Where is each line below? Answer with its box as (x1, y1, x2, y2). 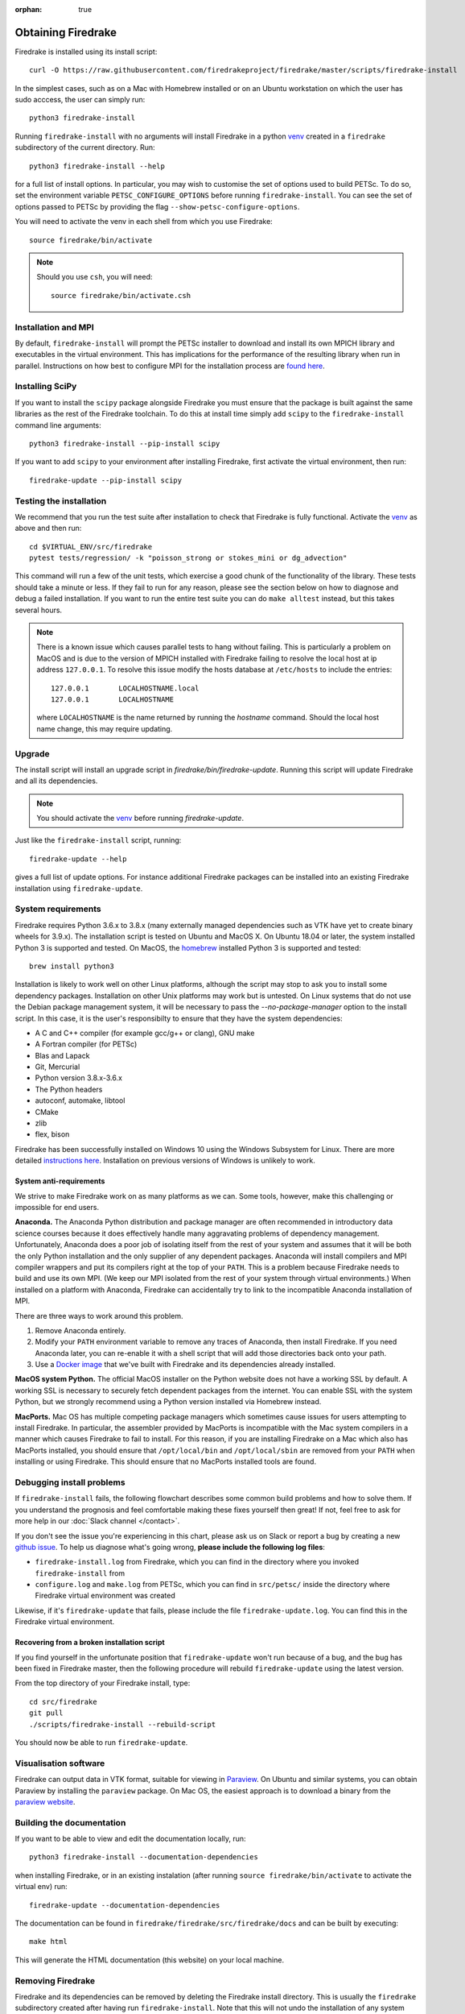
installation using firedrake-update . (14, 883, 143, 893)
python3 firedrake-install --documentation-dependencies (29, 1853, 259, 1862)
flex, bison (35, 1129, 70, 1139)
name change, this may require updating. (36, 723, 173, 733)
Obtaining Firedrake (14, 25, 117, 39)
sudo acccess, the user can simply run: (14, 95, 146, 105)
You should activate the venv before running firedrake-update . (36, 814, 245, 823)
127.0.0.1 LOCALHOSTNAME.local (51, 683, 200, 693)
